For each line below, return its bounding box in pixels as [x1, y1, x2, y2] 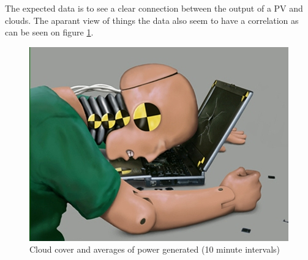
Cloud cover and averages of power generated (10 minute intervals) [29, 243, 280, 256]
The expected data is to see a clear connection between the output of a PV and [5, 2, 303, 14]
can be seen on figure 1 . [5, 26, 94, 39]
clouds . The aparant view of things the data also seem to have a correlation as [5, 13, 299, 26]
